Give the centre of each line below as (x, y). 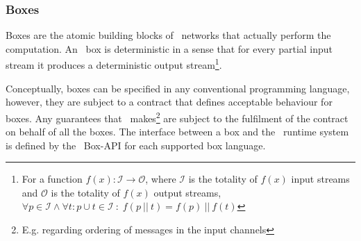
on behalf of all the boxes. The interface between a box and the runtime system (177, 132)
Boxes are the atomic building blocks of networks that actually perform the (168, 35)
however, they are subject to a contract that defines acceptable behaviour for (169, 102)
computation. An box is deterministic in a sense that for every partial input (169, 48)
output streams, (187, 192)
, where (161, 179)
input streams (320, 179)
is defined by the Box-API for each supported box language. (136, 145)
